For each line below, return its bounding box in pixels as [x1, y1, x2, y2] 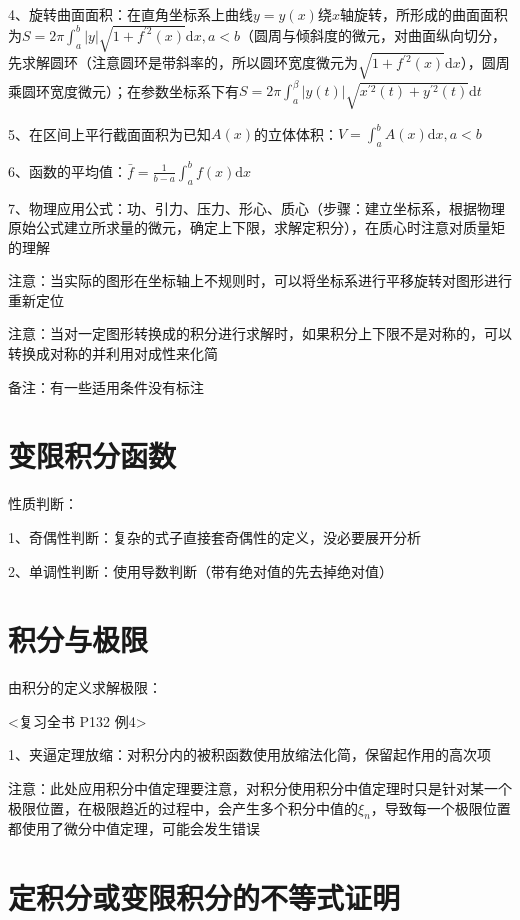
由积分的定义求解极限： [8, 677, 162, 698]
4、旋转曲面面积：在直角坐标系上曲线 [8, 4, 253, 24]
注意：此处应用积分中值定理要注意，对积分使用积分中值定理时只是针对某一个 [8, 778, 512, 799]
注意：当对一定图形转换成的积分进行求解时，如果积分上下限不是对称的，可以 [8, 323, 512, 344]
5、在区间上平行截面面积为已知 [8, 123, 211, 144]
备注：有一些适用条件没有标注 [8, 376, 204, 397]
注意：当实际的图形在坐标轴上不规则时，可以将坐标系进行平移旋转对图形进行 [8, 270, 512, 291]
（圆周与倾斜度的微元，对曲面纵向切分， [239, 24, 506, 45]
